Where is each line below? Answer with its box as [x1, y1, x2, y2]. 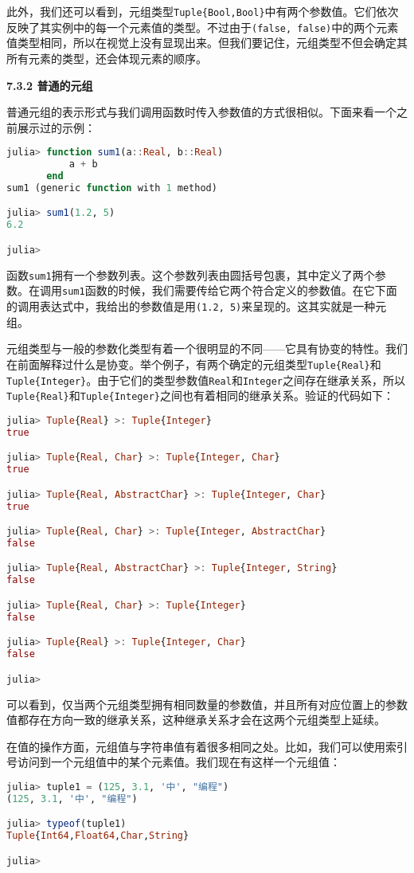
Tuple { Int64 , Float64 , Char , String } [6, 830, 189, 842]
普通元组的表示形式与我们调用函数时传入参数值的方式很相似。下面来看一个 [6, 104, 396, 120]
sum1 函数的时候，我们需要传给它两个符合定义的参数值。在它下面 [62, 282, 397, 299]
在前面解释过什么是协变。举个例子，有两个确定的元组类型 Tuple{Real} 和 [6, 355, 381, 372]
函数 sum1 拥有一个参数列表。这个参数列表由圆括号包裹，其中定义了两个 [6, 266, 375, 283]
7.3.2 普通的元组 [6, 76, 93, 93]
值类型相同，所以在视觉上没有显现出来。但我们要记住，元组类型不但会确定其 [6, 34, 408, 51]
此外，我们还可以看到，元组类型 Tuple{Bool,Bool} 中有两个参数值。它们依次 [6, 3, 399, 19]
